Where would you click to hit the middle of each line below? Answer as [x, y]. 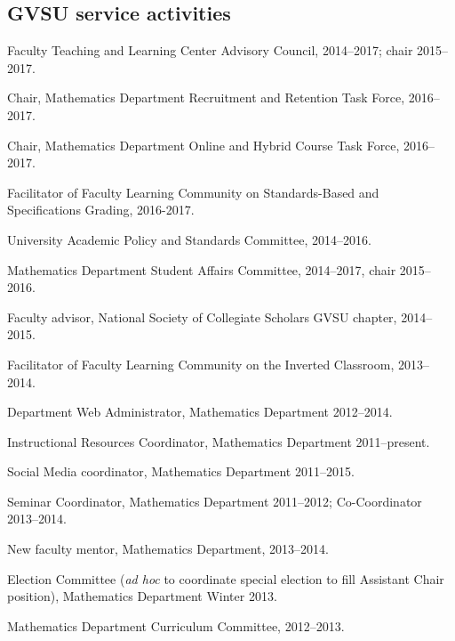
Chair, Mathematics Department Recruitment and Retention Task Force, [206, 97]
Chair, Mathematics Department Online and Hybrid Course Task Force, [204, 145]
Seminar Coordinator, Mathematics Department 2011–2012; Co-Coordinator [215, 501]
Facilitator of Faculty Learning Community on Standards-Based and [193, 192]
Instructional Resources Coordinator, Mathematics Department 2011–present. [219, 441]
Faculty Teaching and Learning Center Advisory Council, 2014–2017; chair [210, 50]
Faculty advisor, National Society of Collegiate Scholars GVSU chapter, [202, 316]
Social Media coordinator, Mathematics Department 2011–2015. [181, 471]
